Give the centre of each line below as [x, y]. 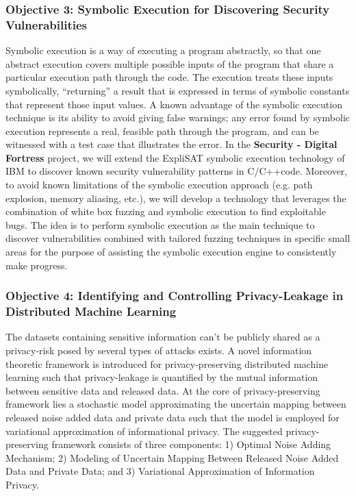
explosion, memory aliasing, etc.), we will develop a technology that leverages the [176, 198]
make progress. [37, 265]
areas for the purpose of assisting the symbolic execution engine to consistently [171, 252]
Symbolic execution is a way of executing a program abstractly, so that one [163, 50]
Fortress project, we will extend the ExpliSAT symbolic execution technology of [175, 157]
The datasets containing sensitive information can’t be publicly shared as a [163, 337]
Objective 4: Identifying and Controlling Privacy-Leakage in [175, 296]
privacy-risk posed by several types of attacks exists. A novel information [159, 350]
